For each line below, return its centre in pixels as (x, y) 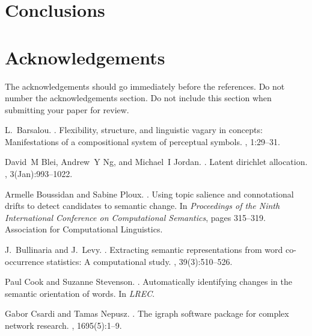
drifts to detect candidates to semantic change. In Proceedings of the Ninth (142, 206)
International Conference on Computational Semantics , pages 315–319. (135, 217)
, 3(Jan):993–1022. (39, 174)
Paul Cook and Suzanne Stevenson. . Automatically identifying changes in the (148, 282)
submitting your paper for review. (67, 109)
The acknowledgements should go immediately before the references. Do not (145, 86)
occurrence (25, 261)
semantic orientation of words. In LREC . (80, 293)
